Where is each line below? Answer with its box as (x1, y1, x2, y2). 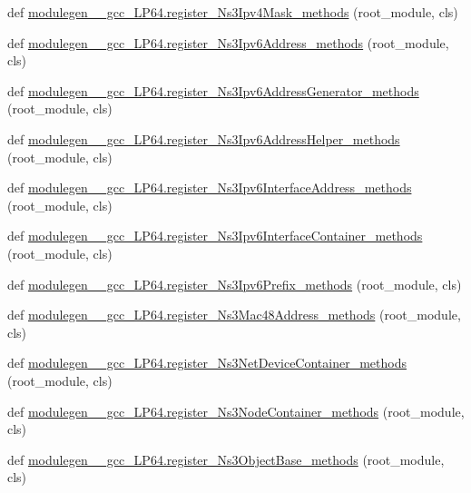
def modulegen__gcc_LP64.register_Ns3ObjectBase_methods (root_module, (7, 449, 445, 468)
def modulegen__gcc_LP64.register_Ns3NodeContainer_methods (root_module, (7, 401, 465, 420)
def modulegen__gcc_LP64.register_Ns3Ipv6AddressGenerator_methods (7, 81, 419, 100)
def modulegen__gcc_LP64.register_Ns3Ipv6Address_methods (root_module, (7, 33, 449, 52)
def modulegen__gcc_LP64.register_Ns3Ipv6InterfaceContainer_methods (7, 226, 423, 245)
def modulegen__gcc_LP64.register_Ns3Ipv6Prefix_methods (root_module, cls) (7, 274, 462, 293)
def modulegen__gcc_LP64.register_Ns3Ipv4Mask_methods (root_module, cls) (7, 3, 458, 21)
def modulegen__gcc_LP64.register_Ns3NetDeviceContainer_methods (7, 353, 407, 372)
